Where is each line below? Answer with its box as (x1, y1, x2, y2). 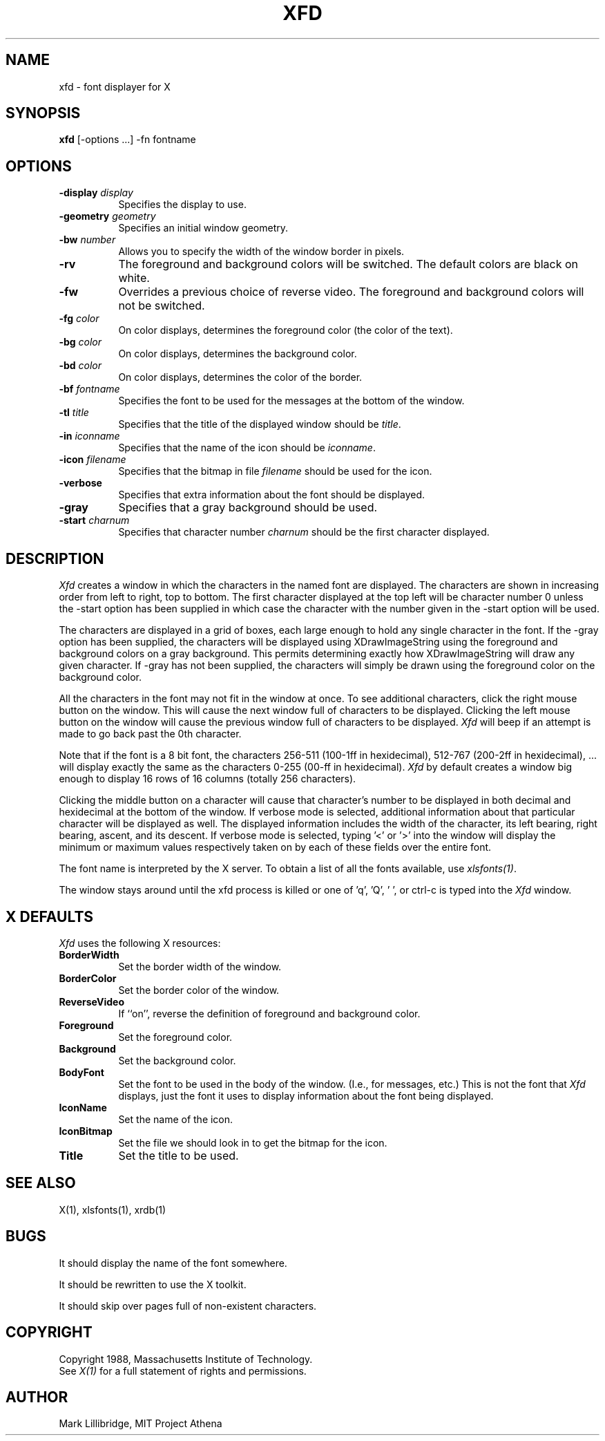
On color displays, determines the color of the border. (118, 371, 363, 384)
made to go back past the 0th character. (59, 728, 242, 740)
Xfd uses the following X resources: (59, 936, 221, 949)
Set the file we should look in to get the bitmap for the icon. (118, 1136, 387, 1149)
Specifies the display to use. (118, 198, 247, 211)
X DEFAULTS (6, 907, 94, 925)
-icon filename (59, 453, 126, 466)
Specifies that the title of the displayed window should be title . (118, 418, 401, 431)
